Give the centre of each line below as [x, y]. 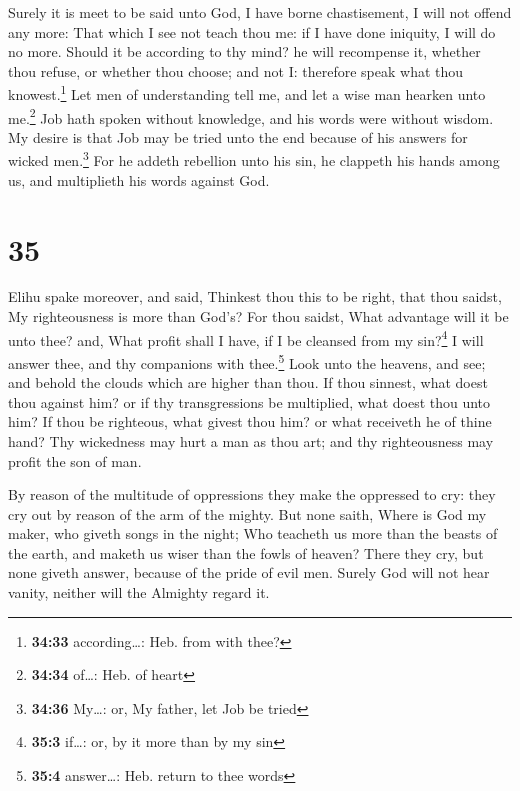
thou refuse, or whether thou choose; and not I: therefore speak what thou [236, 70]
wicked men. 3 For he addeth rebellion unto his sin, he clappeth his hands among [254, 159]
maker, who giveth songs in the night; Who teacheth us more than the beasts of [253, 533]
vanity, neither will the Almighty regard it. [139, 592]
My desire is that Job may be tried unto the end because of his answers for [238, 136]
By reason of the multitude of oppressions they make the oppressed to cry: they [252, 494]
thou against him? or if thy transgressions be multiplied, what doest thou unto [249, 401]
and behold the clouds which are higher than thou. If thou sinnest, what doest [248, 382]
